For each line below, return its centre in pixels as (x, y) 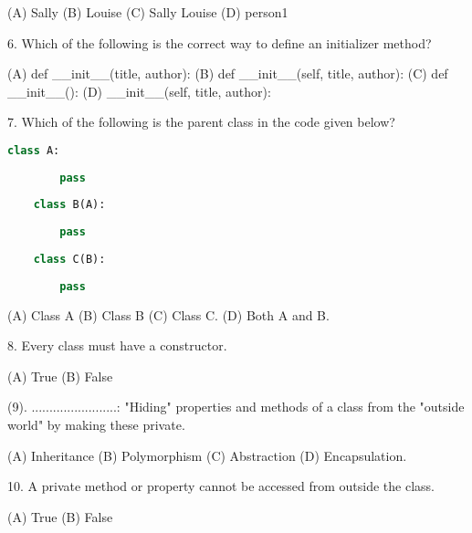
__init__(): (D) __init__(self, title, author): (139, 91)
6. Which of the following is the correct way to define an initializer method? (220, 42)
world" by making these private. (96, 424)
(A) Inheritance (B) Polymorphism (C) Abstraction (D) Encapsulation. (207, 455)
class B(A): (69, 205)
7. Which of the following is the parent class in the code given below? (201, 122)
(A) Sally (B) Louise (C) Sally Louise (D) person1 (148, 12)
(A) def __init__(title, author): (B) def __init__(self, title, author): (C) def (228, 73)
